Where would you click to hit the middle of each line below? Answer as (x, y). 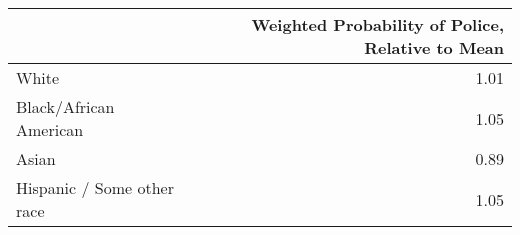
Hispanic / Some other (95, 187)
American (50, 129)
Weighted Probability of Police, (377, 24)
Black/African (65, 106)
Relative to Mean (434, 47)
